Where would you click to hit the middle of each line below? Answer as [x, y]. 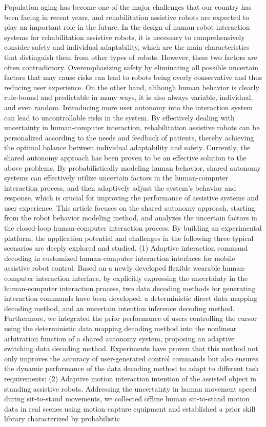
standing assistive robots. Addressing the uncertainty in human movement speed [130, 388]
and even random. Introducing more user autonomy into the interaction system [128, 107]
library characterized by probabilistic [62, 419]
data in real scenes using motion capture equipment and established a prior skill [130, 408]
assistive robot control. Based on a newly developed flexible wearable [112, 268]
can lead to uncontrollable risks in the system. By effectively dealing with [119, 117]
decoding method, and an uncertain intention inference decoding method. [119, 308]
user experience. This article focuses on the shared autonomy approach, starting [130, 207]
